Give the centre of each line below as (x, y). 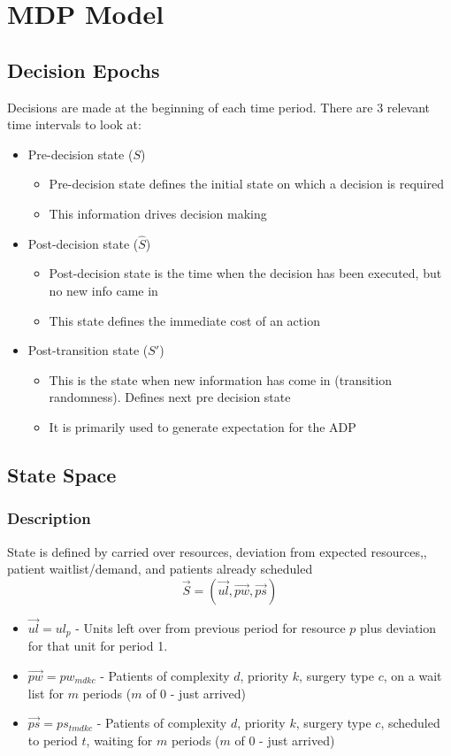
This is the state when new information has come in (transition (220, 379)
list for (46, 693)
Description (49, 518)
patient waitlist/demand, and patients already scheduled (160, 569)
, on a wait (413, 675)
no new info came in (103, 290)
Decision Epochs (84, 69)
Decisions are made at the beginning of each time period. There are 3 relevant (219, 107)
